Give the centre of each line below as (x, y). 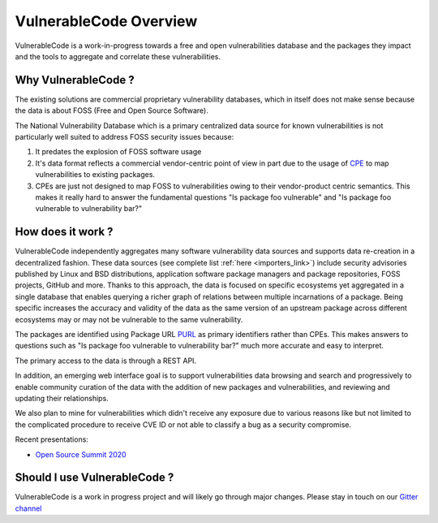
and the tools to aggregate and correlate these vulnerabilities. (118, 56)
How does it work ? (64, 232)
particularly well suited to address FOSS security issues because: (125, 137)
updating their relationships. (62, 398)
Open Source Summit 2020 (81, 454)
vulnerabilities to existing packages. (95, 175)
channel (28, 508)
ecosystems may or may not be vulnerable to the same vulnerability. (129, 319)
